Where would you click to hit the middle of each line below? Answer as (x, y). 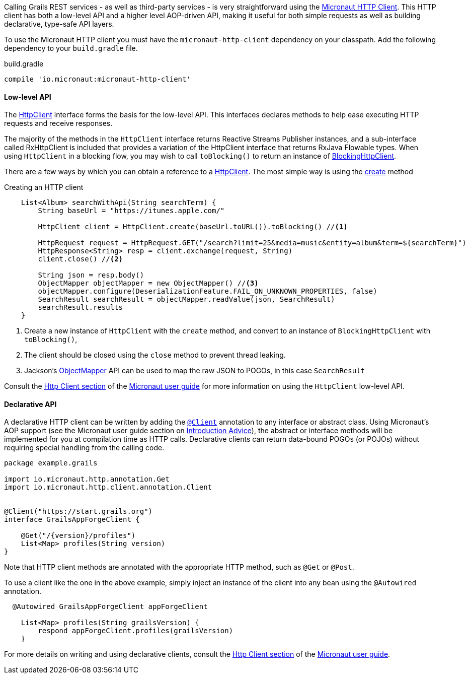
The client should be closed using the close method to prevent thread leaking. (155, 355)
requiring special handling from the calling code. (84, 448)
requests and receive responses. (58, 123)
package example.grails (51, 463)
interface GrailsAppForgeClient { (72, 520)
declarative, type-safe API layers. (59, 24)
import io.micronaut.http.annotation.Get (87, 479)
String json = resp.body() (91, 275)
